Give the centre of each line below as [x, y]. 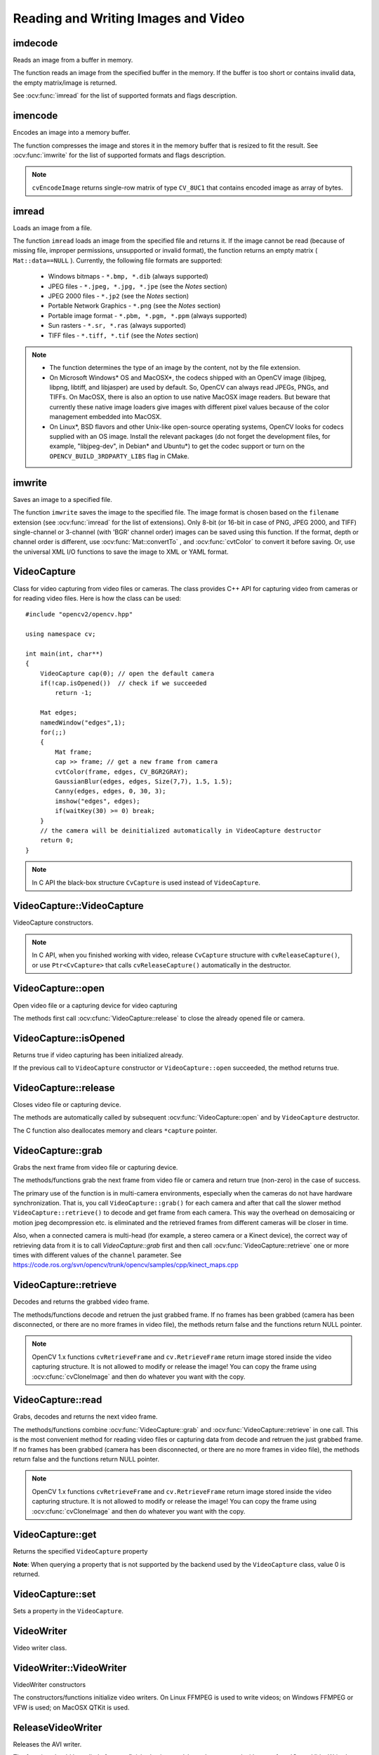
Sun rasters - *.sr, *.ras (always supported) [117, 326]
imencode [35, 116]
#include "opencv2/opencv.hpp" [79, 615]
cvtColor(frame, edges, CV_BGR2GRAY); [122, 771]
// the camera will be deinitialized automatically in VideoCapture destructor [181, 830]
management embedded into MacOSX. [106, 417]
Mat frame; [74, 752]
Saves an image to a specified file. [62, 499]
